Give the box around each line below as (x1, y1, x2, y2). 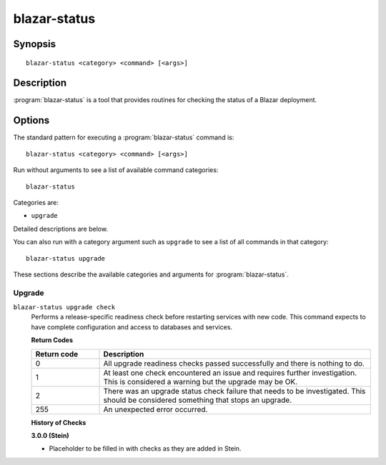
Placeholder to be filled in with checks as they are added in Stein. (49, 444, 242, 453)
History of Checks (31, 418, 86, 426)
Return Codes (31, 336, 73, 344)
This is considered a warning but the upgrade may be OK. (103, 376, 298, 386)
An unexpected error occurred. (103, 404, 208, 414)
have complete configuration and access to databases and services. (31, 322, 232, 331)
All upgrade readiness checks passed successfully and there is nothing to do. (103, 358, 365, 368)
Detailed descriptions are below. (13, 224, 109, 233)
